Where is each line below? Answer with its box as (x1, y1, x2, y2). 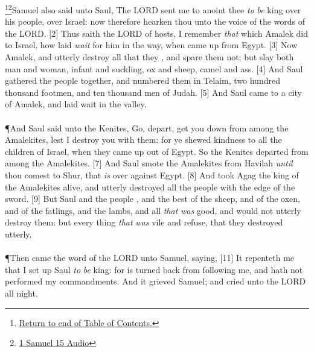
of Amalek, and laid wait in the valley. (5, 98, 147, 110)
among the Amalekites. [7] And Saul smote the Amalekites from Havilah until (5, 157, 293, 169)
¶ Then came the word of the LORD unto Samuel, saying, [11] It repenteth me (5, 251, 295, 264)
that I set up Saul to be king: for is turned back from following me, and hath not (5, 263, 303, 275)
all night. (5, 286, 38, 299)
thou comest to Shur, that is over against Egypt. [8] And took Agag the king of (5, 168, 299, 181)
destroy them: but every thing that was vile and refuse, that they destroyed (5, 216, 283, 228)
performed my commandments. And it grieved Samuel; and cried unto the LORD (5, 275, 306, 288)
